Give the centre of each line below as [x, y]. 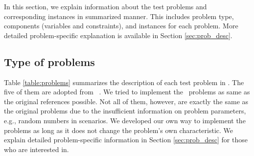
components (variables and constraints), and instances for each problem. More [121, 26]
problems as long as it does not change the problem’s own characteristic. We [119, 130]
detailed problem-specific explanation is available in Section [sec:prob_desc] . [118, 35]
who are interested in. [36, 149]
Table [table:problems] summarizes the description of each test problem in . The [124, 82]
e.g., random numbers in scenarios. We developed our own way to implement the [125, 120]
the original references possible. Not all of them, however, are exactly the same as [126, 101]
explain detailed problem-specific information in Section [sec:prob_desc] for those [126, 140]
